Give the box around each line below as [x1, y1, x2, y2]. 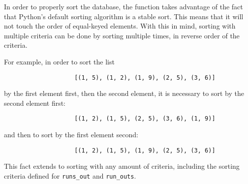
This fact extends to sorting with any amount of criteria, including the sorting [4, 161, 240, 171]
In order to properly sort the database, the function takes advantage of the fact [4, 1, 243, 11]
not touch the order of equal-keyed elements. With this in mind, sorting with [4, 21, 236, 31]
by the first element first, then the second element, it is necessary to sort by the [4, 88, 244, 98]
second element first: [4, 97, 66, 108]
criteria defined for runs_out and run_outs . [4, 170, 136, 181]
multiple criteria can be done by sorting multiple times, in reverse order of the [4, 30, 240, 40]
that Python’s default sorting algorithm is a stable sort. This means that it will [4, 11, 244, 21]
